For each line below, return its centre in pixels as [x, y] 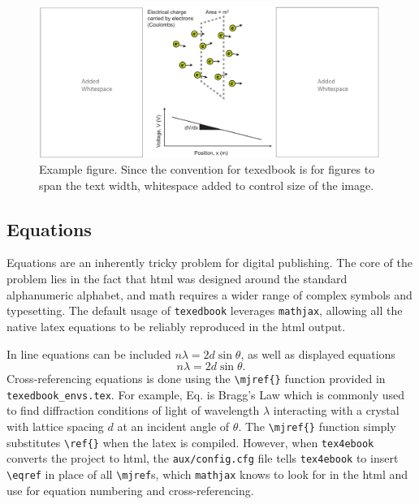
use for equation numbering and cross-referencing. [130, 490]
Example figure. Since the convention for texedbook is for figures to [207, 169]
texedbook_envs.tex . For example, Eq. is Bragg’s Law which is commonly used [206, 394]
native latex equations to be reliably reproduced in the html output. [176, 326]
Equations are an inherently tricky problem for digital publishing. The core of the [209, 263]
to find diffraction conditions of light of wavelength [133, 410]
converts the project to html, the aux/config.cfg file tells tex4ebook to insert [203, 458]
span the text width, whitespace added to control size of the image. [207, 185]
